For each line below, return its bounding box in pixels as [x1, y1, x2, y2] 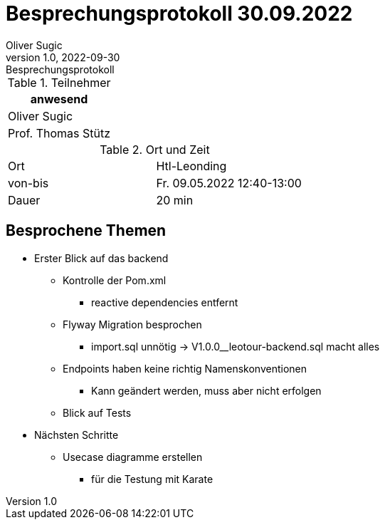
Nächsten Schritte [34, 428, 119, 441]
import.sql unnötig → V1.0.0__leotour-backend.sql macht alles [91, 340, 380, 353]
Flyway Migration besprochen [63, 318, 202, 331]
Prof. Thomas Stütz [8, 125, 111, 140]
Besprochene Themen [6, 222, 167, 240]
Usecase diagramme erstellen [63, 450, 203, 463]
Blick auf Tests [63, 406, 132, 419]
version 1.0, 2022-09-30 [6, 51, 120, 63]
